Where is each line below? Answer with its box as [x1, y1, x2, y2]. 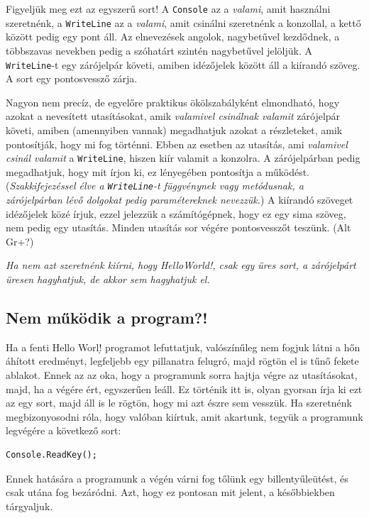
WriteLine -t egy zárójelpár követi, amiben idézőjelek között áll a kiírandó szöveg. [6, 57, 360, 72]
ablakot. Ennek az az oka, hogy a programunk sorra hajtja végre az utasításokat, [6, 367, 358, 382]
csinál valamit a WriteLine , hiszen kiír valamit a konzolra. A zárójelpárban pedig [6, 150, 360, 165]
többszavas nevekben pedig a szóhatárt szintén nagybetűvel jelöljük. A [6, 43, 313, 57]
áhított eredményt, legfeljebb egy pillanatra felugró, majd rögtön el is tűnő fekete [6, 353, 359, 368]
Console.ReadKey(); [6, 449, 97, 460]
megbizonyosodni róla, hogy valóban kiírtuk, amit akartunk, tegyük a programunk [6, 409, 363, 424]
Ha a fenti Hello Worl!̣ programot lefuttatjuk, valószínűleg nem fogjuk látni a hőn [6, 339, 360, 354]
